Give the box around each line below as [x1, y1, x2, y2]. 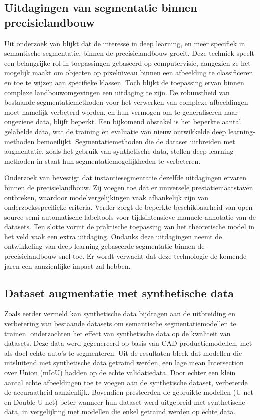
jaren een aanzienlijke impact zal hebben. [4, 260, 131, 271]
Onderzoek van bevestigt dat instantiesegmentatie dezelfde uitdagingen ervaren [4, 172, 247, 183]
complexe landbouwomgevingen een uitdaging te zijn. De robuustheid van [4, 87, 230, 97]
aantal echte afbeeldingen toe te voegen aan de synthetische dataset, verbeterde [4, 377, 248, 387]
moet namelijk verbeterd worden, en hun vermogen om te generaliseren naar [4, 106, 238, 117]
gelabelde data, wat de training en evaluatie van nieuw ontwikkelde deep [4, 126, 226, 136]
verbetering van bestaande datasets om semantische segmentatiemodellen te [4, 318, 236, 329]
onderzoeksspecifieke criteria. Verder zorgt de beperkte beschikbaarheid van [4, 202, 236, 212]
